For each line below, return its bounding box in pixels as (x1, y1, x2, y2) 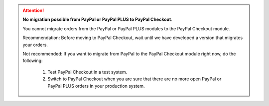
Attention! (22, 7, 44, 13)
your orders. (22, 42, 48, 48)
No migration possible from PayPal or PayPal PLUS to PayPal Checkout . (22, 16, 173, 22)
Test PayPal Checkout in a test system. (47, 69, 128, 75)
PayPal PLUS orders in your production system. (47, 83, 145, 89)
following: (22, 57, 43, 64)
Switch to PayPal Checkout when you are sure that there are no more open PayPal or (47, 76, 222, 82)
